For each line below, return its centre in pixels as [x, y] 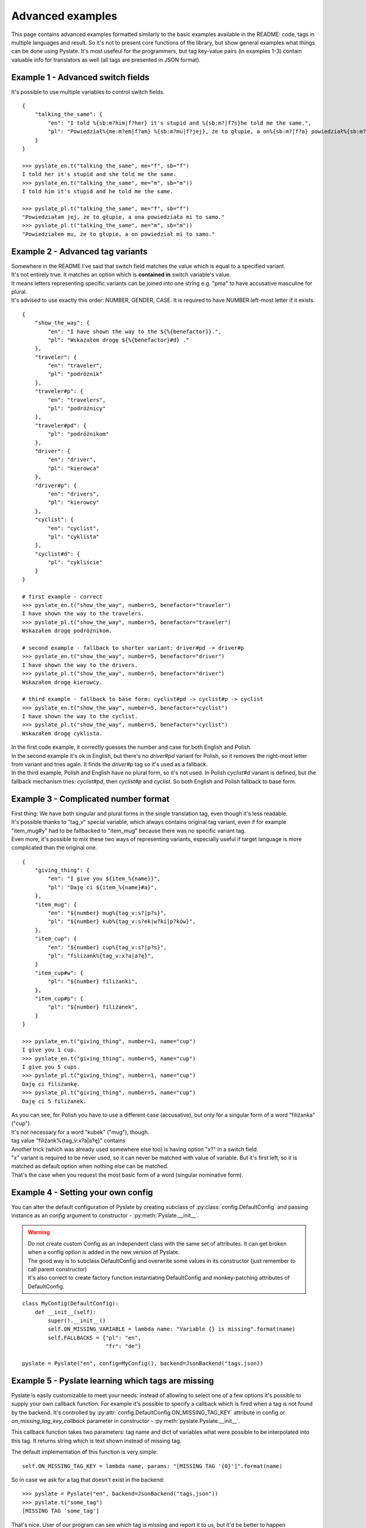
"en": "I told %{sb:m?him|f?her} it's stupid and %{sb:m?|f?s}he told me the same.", [180, 123]
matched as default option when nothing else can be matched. [90, 1166]
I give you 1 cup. [50, 1050]
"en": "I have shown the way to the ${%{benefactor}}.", [135, 331]
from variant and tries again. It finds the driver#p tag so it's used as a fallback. [109, 765]
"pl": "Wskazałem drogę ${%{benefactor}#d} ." [119, 340]
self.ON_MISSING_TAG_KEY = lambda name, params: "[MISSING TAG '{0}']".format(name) [152, 1466]
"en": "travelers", [77, 400]
